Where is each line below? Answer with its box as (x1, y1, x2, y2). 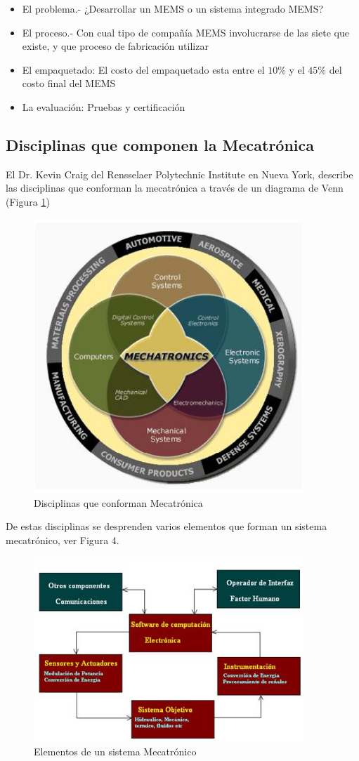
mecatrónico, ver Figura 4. (6, 532, 119, 547)
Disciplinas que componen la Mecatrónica (6, 133, 315, 155)
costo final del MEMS (22, 76, 116, 91)
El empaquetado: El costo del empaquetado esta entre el (22, 62, 265, 77)
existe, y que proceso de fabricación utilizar (22, 39, 209, 53)
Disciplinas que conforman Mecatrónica (34, 495, 203, 510)
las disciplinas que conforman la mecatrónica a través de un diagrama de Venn (6, 180, 344, 195)
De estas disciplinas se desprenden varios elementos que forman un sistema (6, 519, 327, 534)
